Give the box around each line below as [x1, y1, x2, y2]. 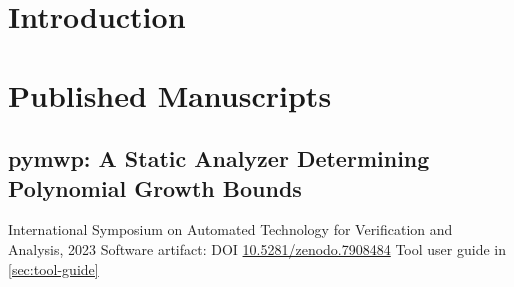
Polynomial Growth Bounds [8, 172, 302, 203]
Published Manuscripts [8, 74, 332, 115]
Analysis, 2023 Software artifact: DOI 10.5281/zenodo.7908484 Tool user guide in [8, 238, 506, 259]
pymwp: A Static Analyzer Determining [8, 143, 430, 174]
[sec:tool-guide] [8, 258, 99, 279]
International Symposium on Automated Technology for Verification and [8, 219, 453, 240]
